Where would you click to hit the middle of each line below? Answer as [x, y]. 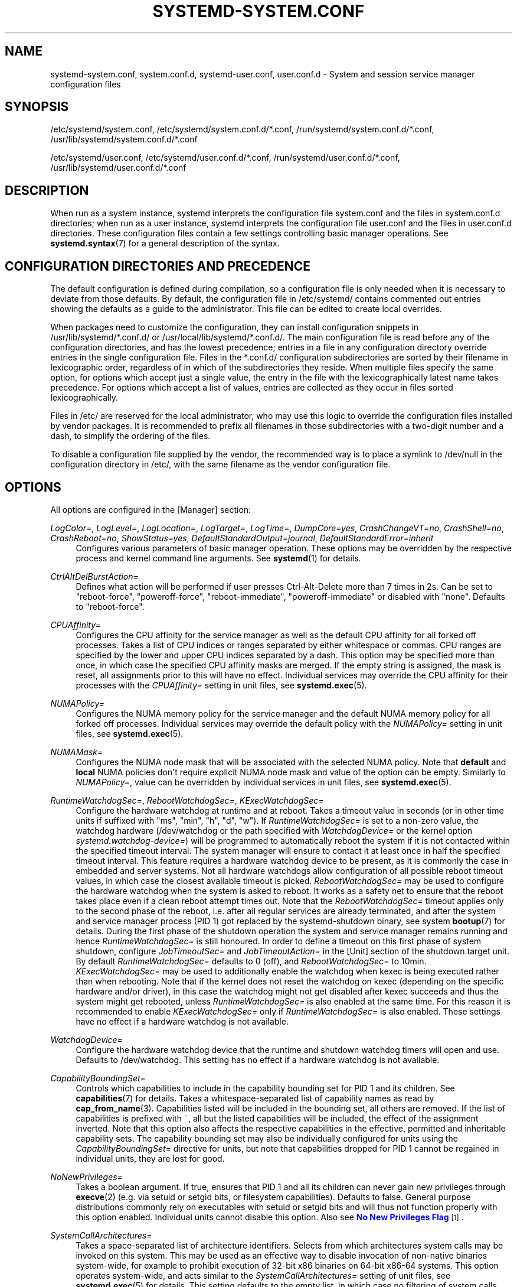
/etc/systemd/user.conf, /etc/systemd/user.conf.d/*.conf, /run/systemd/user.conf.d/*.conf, [225, 158]
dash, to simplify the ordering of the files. [130, 436]
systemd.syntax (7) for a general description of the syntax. [165, 243]
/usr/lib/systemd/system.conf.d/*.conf [124, 139]
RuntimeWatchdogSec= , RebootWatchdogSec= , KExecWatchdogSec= [187, 800]
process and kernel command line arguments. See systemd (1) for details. [218, 558]
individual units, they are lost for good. [150, 1158]
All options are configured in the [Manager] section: [151, 509]
